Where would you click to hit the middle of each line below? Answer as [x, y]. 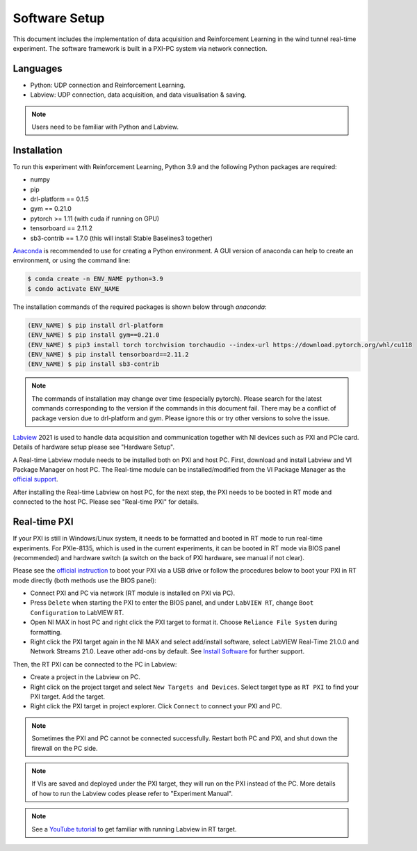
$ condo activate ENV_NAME [73, 288]
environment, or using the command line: [72, 260]
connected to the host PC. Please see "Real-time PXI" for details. [106, 502]
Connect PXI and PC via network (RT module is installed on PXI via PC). [133, 593]
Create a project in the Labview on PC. [85, 677]
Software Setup [59, 18]
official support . [35, 479]
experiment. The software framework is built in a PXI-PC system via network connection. [140, 48]
